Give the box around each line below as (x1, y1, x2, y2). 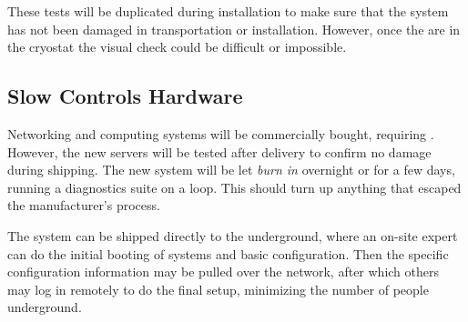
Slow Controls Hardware (7, 82, 243, 110)
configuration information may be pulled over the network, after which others (7, 262, 440, 281)
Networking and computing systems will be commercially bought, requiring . (7, 124, 434, 143)
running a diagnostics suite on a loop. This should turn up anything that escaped (7, 177, 462, 196)
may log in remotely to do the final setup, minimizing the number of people (7, 279, 429, 298)
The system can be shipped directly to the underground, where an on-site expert (7, 226, 458, 245)
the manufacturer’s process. (7, 196, 160, 215)
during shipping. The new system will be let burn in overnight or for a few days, (7, 160, 455, 179)
